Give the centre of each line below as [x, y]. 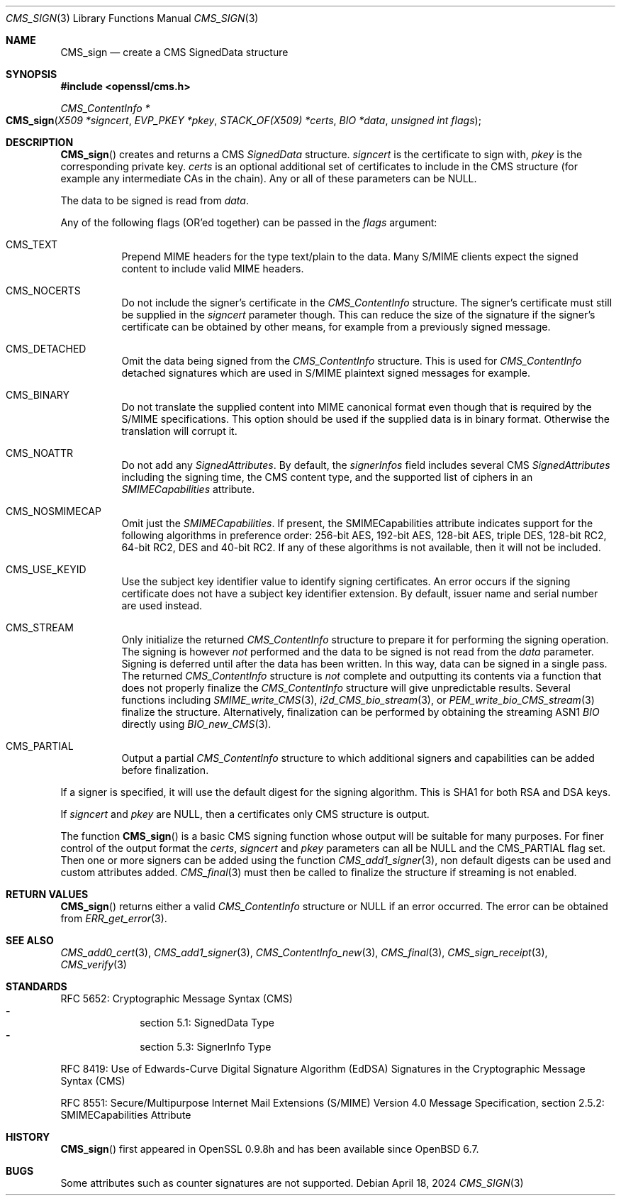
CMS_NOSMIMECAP [54, 511]
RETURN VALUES [47, 894]
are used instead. [162, 605]
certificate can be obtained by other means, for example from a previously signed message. [336, 327]
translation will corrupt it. [179, 431]
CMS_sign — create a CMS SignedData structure [174, 52]
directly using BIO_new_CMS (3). [196, 724]
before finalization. [165, 770]
